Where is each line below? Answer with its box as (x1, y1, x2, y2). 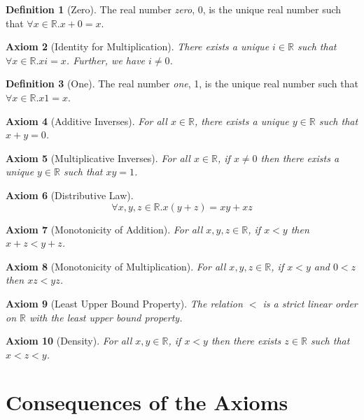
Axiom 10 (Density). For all (6, 333, 132, 348)
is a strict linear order (262, 296, 358, 310)
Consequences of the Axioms (6, 388, 288, 417)
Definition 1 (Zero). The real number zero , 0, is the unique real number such (6, 2, 342, 16)
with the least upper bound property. (29, 310, 183, 324)
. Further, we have (66, 52, 146, 67)
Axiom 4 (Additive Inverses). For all (6, 113, 167, 128)
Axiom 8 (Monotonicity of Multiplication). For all (6, 259, 226, 273)
